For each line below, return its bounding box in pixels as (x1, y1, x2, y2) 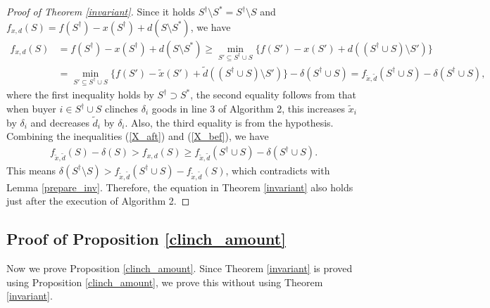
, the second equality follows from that (190, 87, 357, 102)
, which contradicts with (225, 162, 330, 177)
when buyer (6, 101, 56, 116)
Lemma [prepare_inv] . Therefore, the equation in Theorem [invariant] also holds (6, 179, 353, 194)
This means (6, 162, 56, 177)
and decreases (30, 115, 89, 129)
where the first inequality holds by (6, 87, 154, 102)
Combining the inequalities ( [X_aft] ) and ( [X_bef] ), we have (6, 129, 269, 143)
